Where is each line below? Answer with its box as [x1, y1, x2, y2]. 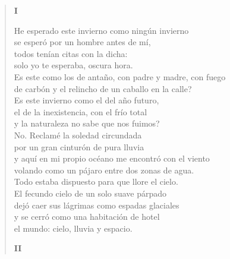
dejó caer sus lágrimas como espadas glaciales [14, 198, 179, 211]
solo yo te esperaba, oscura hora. [14, 59, 133, 71]
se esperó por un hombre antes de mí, [14, 36, 151, 48]
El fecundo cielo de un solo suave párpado [14, 187, 167, 199]
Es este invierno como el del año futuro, [14, 94, 159, 106]
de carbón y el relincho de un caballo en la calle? [14, 82, 192, 94]
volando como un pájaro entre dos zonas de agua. [14, 163, 194, 176]
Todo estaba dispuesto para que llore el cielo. [14, 175, 178, 188]
